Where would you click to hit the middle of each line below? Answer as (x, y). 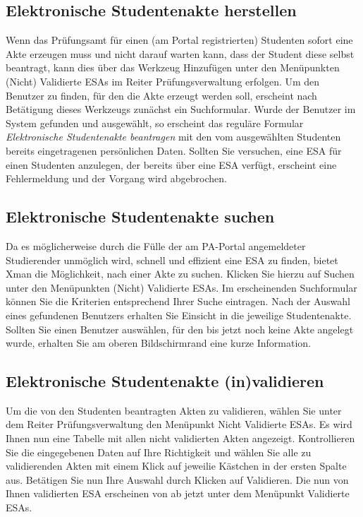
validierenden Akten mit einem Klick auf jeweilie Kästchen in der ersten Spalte (176, 466)
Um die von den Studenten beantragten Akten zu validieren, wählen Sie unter (174, 410)
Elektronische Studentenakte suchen (140, 216)
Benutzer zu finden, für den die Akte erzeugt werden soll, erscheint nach (161, 95)
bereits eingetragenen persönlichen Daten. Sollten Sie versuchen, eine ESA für (174, 150)
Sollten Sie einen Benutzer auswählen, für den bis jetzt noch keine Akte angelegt (180, 329)
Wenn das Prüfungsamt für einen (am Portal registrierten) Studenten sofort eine (179, 40)
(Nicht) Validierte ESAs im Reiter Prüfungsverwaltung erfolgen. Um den (163, 81)
